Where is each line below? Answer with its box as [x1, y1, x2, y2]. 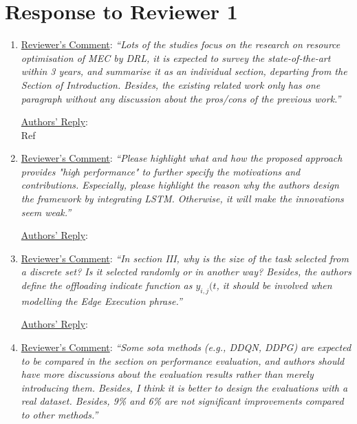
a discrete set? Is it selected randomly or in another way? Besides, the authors [21, 264, 351, 279]
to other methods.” [21, 407, 98, 421]
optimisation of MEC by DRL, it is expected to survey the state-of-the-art [21, 50, 331, 65]
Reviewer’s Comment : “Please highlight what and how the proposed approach [21, 151, 343, 165]
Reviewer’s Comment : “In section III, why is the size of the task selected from [21, 251, 349, 265]
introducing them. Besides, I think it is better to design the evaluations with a [21, 380, 348, 394]
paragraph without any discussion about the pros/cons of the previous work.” [21, 91, 341, 105]
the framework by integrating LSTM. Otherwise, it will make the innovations [21, 191, 344, 206]
